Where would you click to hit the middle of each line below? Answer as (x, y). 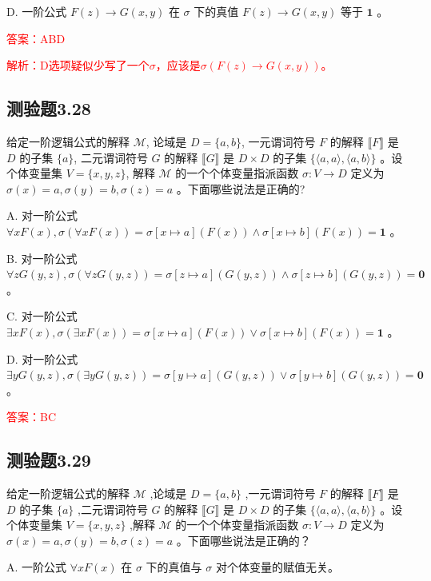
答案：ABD (36, 38)
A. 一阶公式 (37, 567)
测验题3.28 (49, 108)
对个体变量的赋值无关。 (277, 567)
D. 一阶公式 (37, 11)
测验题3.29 (49, 460)
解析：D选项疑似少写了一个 (78, 65)
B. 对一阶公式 (42, 258)
